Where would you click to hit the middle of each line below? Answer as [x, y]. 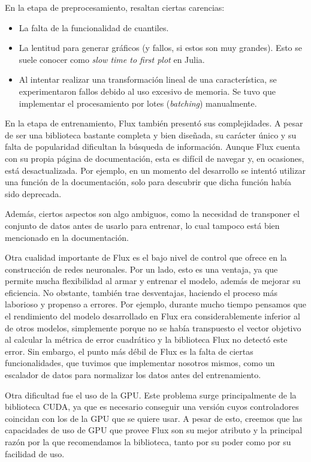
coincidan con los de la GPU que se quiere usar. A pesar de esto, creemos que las [154, 418]
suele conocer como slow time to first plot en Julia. [112, 59]
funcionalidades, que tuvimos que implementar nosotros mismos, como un [140, 363]
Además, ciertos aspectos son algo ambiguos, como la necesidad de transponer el [152, 214]
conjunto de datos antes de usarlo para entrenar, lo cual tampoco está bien [142, 225]
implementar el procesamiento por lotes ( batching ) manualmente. [138, 103]
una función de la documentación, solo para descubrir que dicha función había [148, 182]
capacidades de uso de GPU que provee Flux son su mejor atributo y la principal [154, 430]
